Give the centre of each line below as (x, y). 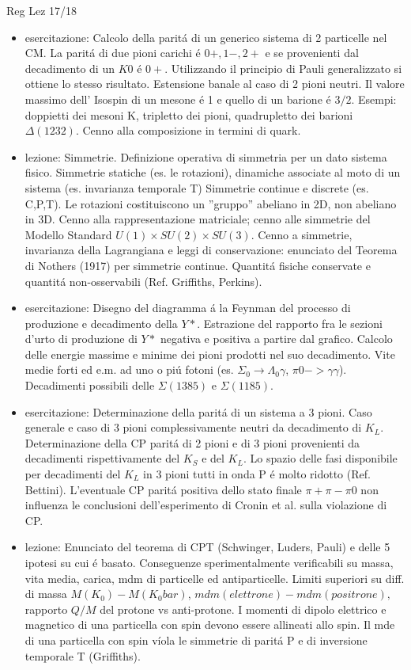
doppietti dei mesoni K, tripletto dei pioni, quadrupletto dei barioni (189, 114)
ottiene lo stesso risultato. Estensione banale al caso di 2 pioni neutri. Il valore (215, 84)
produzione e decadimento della (101, 323)
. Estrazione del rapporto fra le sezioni (290, 323)
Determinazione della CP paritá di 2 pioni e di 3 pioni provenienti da (192, 442)
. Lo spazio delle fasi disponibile (320, 458)
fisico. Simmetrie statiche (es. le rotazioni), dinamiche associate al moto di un (213, 172)
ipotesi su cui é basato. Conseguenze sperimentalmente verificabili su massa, (209, 562)
